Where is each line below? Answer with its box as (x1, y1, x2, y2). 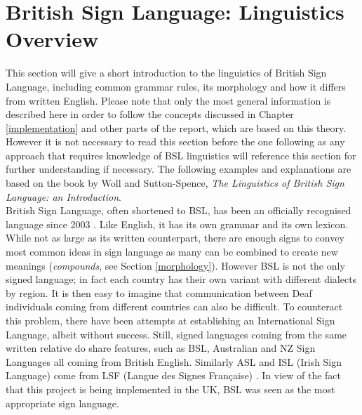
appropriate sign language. (6, 395, 119, 410)
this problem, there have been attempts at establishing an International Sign (6, 313, 335, 327)
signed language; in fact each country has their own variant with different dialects (6, 272, 357, 286)
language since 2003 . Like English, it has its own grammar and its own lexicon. (6, 216, 349, 231)
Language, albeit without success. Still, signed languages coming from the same (6, 327, 347, 341)
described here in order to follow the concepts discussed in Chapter (6, 107, 294, 121)
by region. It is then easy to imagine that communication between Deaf (6, 285, 312, 300)
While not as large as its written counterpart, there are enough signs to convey (6, 230, 344, 245)
